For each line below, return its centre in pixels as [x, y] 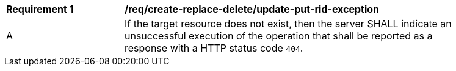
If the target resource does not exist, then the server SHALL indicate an [288, 24]
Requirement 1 [40, 9]
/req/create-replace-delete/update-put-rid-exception [252, 9]
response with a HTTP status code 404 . [214, 48]
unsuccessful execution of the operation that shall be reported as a [279, 36]
